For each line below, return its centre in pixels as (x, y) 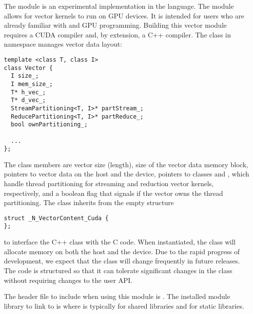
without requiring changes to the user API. (68, 280)
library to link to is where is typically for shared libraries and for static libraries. (124, 305)
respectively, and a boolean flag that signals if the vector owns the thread (114, 193)
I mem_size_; (32, 84)
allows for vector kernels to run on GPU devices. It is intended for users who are (124, 15)
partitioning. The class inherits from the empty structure (89, 202)
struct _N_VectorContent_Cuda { (56, 218)
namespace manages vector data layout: (63, 44)
